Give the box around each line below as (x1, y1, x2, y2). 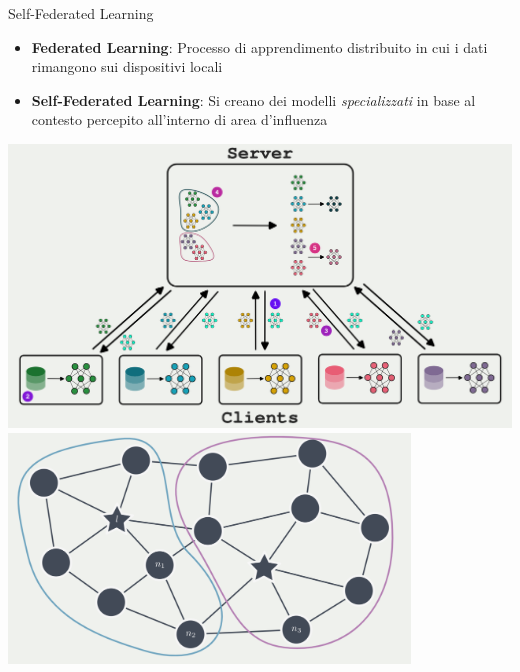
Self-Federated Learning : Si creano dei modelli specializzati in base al (31, 89, 476, 110)
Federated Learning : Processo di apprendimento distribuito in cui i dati (31, 36, 488, 57)
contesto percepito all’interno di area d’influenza (31, 109, 328, 130)
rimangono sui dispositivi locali (31, 56, 223, 77)
